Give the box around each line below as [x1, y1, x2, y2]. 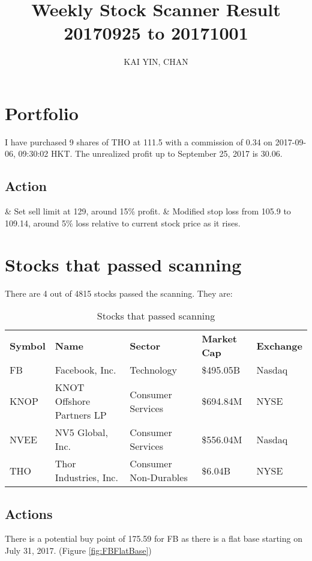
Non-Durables [130, 470, 188, 485]
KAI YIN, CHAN [124, 55, 188, 68]
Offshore [55, 394, 91, 408]
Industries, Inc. [55, 470, 118, 485]
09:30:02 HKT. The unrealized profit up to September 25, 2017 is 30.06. [18, 147, 283, 160]
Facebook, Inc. [55, 363, 116, 377]
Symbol [10, 338, 46, 353]
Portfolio [5, 100, 79, 125]
